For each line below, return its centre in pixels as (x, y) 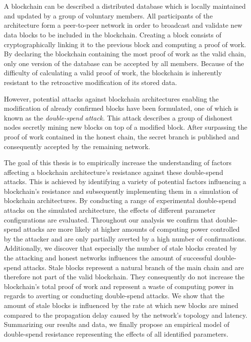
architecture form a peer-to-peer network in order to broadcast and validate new (123, 25)
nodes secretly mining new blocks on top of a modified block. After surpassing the (126, 127)
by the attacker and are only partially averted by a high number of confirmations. (125, 238)
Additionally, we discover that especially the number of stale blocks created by (120, 248)
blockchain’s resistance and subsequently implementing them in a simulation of (121, 191)
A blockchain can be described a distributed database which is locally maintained (125, 6)
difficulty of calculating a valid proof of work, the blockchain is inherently (113, 73)
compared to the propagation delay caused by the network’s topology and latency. (126, 315)
